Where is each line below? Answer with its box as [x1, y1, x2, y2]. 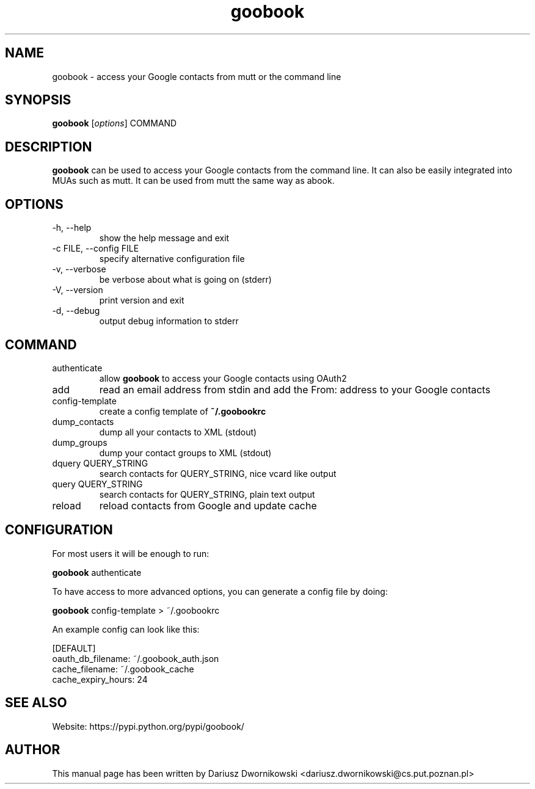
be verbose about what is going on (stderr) [99, 274, 272, 285]
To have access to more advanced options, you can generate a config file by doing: [52, 586, 388, 597]
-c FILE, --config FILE [52, 243, 139, 254]
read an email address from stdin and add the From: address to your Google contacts [99, 383, 490, 396]
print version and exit [99, 295, 184, 306]
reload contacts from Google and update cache [99, 499, 317, 512]
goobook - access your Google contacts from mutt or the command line [52, 71, 341, 82]
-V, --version [52, 285, 103, 296]
